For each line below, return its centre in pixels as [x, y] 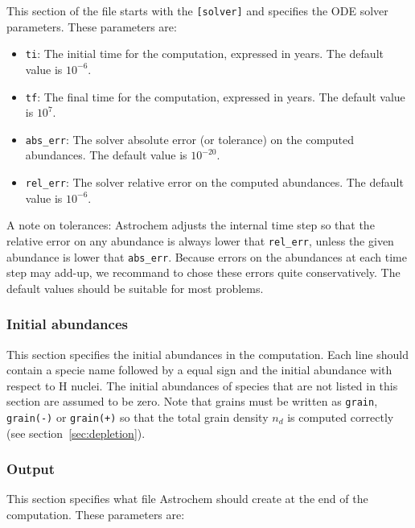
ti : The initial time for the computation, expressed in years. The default [204, 54]
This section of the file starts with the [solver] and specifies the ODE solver [197, 10]
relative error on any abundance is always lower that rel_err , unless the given [200, 240]
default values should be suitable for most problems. [135, 288]
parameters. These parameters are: [92, 26]
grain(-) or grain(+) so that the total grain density [138, 417]
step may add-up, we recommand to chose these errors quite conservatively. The [203, 272]
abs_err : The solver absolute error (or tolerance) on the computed [190, 139]
